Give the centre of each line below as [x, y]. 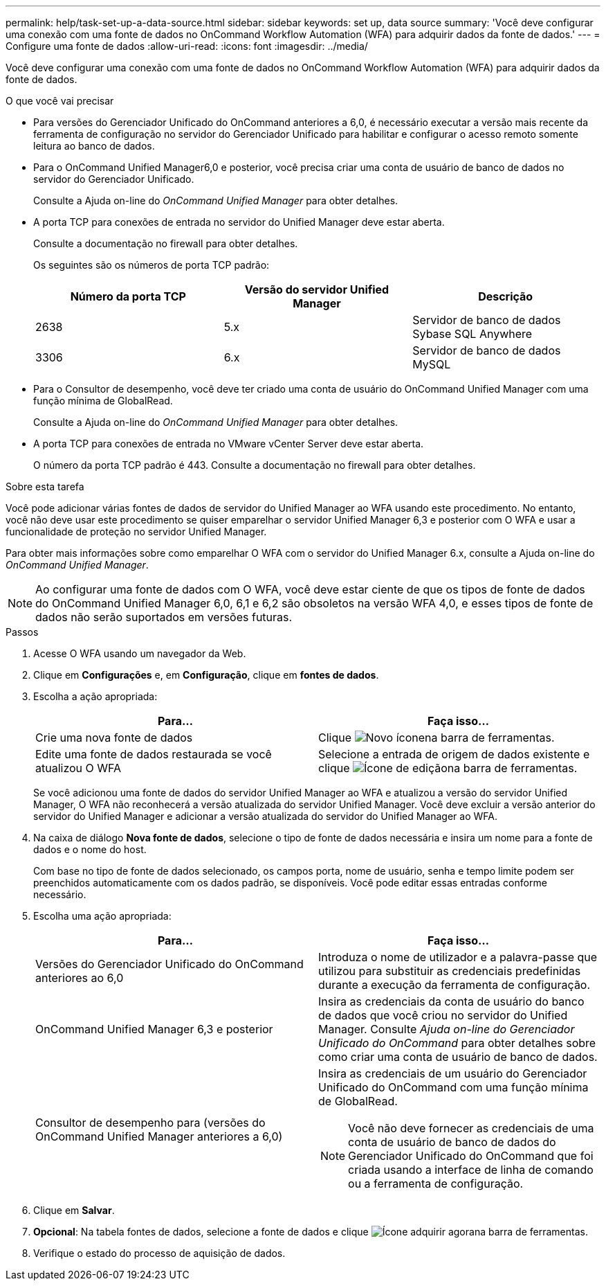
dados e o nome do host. [90, 849]
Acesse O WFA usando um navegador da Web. [140, 653]
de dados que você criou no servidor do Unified [443, 1015]
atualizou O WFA [79, 768]
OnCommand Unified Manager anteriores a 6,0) [159, 1136]
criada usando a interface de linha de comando [471, 1170]
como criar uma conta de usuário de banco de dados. [458, 1057]
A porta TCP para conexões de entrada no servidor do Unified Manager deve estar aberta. [239, 222]
